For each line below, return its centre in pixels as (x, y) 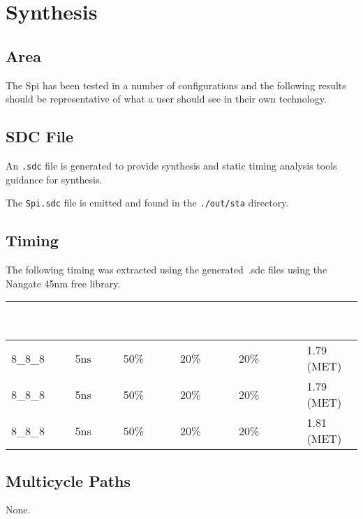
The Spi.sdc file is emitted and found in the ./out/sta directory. (147, 203)
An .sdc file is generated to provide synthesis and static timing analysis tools (171, 165)
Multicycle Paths (68, 480)
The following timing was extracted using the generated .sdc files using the (166, 270)
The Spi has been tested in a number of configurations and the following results (176, 85)
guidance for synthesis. (54, 179)
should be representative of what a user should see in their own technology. (166, 99)
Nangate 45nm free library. (63, 283)
